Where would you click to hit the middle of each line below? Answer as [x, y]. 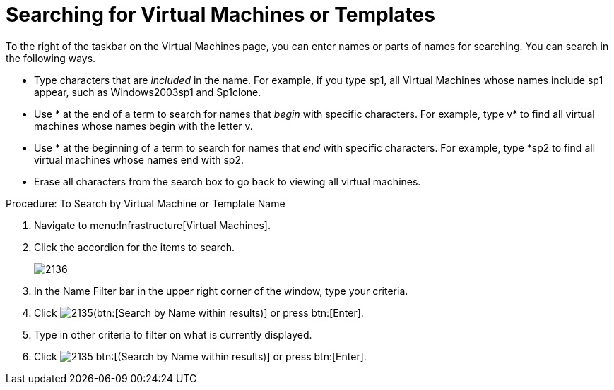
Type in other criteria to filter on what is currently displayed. [173, 334]
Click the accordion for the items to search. [135, 247]
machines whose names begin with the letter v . [143, 126]
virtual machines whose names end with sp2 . [139, 159]
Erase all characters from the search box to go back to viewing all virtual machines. [228, 181]
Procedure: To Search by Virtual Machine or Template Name [146, 203]
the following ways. [51, 58]
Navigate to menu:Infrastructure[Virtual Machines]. [152, 225]
